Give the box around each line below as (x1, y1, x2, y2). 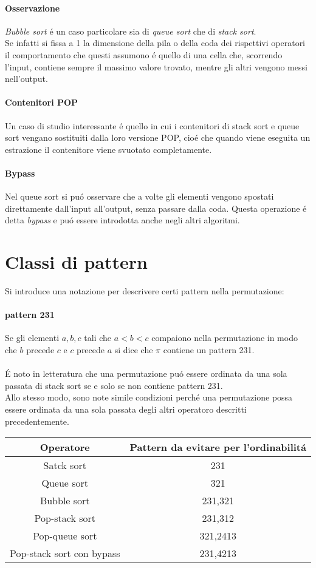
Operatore (39, 440, 90, 455)
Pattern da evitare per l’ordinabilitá (129, 440, 306, 455)
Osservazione (5, 1, 60, 14)
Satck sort (43, 458, 86, 473)
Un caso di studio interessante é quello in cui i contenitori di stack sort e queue (5, 119, 300, 132)
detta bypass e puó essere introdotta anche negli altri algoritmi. (5, 214, 240, 226)
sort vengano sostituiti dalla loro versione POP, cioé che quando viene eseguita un (5, 131, 311, 144)
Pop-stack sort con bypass (10, 546, 120, 561)
